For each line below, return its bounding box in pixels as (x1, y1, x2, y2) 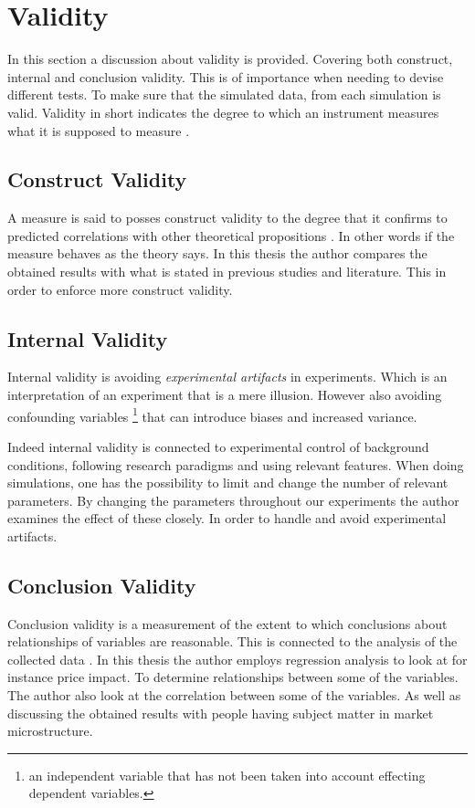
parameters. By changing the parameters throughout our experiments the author (7, 490, 459, 509)
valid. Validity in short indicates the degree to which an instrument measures (7, 102, 439, 121)
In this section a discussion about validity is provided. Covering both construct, (7, 49, 453, 68)
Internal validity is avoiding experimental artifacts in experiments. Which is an (7, 367, 448, 386)
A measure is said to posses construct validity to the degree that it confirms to (7, 208, 448, 227)
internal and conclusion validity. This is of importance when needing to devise (7, 67, 444, 86)
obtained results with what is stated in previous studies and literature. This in (7, 262, 447, 281)
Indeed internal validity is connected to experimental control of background (7, 436, 429, 456)
